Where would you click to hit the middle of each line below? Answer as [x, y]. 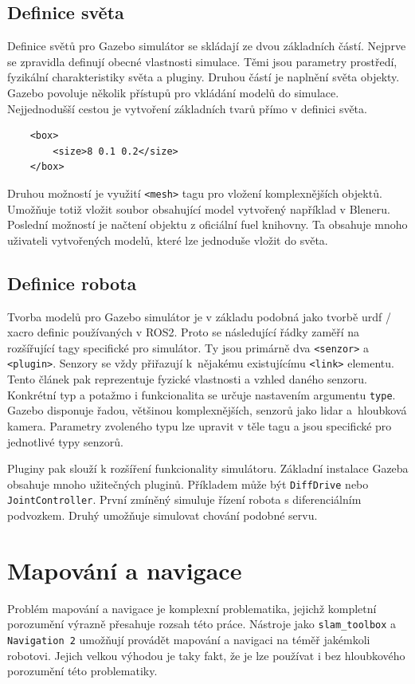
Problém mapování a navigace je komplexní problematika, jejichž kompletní [192, 608]
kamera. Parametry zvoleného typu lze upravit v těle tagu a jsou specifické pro [200, 425]
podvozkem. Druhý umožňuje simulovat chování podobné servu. [162, 515]
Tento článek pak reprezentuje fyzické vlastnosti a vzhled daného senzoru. [187, 379]
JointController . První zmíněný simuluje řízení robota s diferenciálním [184, 499]
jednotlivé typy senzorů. [65, 441]
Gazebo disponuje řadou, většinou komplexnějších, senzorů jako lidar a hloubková [207, 410]
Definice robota [72, 283]
